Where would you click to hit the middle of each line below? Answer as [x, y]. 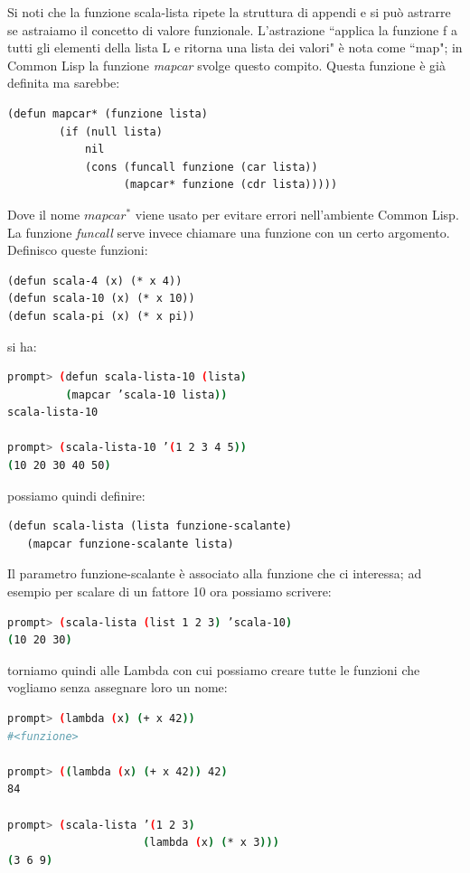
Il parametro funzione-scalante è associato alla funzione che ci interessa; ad [215, 573]
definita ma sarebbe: [64, 83]
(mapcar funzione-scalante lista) [130, 544]
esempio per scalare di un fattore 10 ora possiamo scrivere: [169, 591]
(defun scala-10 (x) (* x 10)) [101, 299]
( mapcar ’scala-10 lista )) [146, 394]
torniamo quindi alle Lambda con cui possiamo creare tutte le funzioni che [214, 669]
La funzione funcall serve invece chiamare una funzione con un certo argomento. [229, 232]
